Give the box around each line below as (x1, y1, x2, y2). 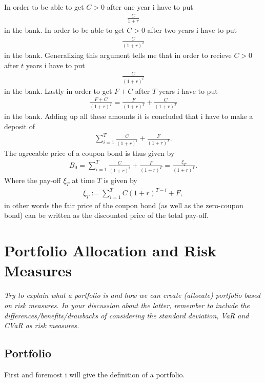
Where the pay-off (4, 174, 61, 185)
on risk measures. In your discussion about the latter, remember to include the (4, 299, 250, 310)
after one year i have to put (107, 2, 193, 12)
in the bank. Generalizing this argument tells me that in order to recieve (4, 49, 232, 60)
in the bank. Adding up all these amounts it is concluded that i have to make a (4, 111, 253, 122)
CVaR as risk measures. (4, 320, 79, 331)
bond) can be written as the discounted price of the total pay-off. (4, 210, 209, 220)
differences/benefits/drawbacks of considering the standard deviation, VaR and (4, 310, 249, 320)
